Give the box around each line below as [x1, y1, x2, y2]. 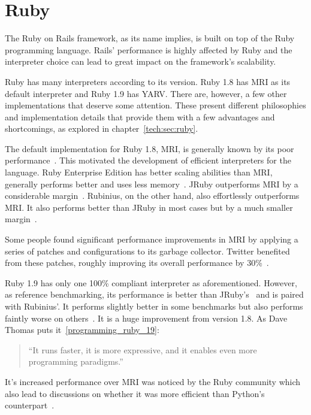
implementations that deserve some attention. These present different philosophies [5, 99, 306, 111]
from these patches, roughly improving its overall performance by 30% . [5, 256, 269, 269]
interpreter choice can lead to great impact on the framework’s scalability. [5, 55, 276, 68]
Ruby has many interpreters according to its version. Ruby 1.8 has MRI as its [5, 75, 291, 87]
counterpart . [5, 399, 55, 411]
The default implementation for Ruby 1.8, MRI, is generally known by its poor [5, 142, 294, 155]
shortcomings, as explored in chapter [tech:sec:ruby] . [5, 122, 198, 135]
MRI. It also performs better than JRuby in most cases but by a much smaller [5, 201, 293, 213]
